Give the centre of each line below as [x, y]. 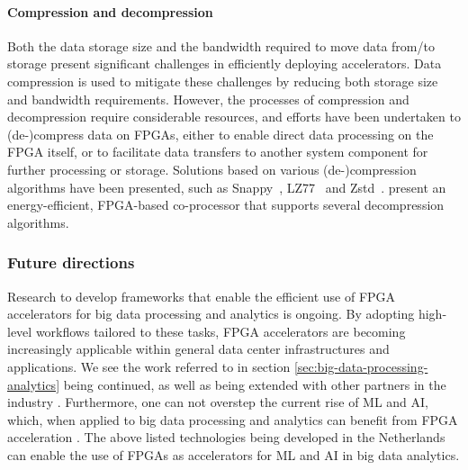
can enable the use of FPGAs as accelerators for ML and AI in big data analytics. [234, 454]
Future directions [71, 262]
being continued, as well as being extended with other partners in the [255, 384]
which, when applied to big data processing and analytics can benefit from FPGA [233, 419]
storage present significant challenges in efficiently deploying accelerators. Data [225, 63]
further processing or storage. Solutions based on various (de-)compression [212, 169]
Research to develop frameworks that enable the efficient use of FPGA [202, 296]
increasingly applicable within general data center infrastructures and [198, 349]
